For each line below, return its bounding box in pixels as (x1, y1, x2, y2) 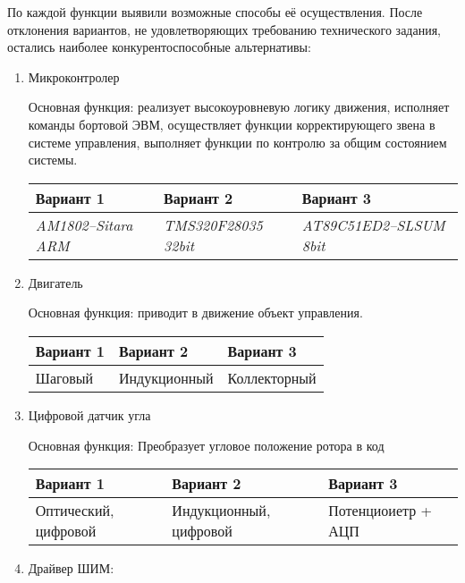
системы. (28, 150, 78, 169)
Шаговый (35, 367, 94, 388)
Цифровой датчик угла (28, 405, 151, 424)
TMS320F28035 (164, 214, 263, 235)
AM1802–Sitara (35, 214, 133, 235)
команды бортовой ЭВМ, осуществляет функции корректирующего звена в (28, 114, 435, 133)
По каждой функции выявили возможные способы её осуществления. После (7, 3, 423, 21)
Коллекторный (227, 367, 317, 388)
